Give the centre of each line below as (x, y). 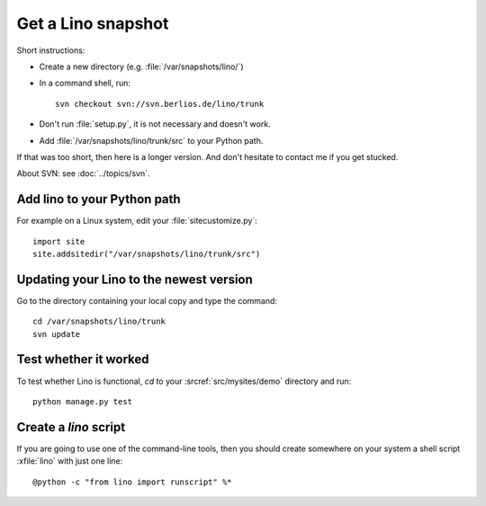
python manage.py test (83, 401)
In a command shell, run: (85, 83)
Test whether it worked (83, 360)
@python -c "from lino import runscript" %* (133, 482)
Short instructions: (51, 50)
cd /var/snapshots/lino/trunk (99, 322)
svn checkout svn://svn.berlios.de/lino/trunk (160, 104)
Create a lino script (71, 427)
